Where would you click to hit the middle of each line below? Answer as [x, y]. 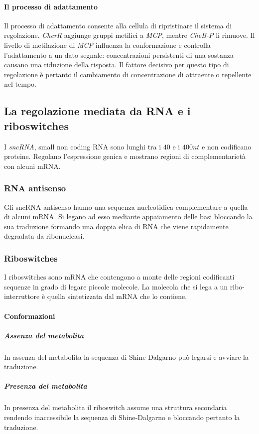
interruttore [22, 296]
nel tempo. [20, 84]
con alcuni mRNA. [32, 166]
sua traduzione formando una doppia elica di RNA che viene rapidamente [116, 226]
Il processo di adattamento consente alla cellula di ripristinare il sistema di [118, 25]
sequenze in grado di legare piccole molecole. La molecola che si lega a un [116, 286]
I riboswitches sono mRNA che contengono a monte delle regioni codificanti [119, 277]
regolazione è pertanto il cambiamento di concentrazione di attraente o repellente [128, 74]
